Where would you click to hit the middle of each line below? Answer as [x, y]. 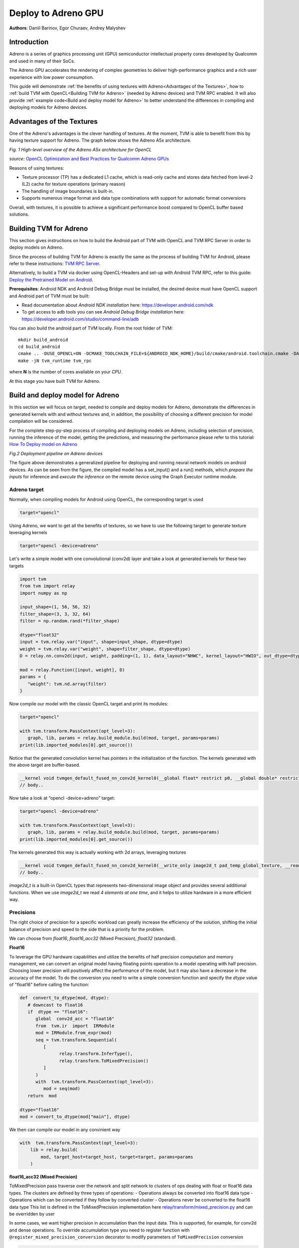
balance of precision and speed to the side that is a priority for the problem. [87, 929]
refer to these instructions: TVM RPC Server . [55, 264]
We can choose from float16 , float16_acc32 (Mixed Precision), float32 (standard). [93, 938]
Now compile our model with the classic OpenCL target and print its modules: [89, 704]
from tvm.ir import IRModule [75, 1026]
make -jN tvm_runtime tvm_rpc [55, 360]
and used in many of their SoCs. [42, 61]
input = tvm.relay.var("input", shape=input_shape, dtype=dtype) [101, 642]
